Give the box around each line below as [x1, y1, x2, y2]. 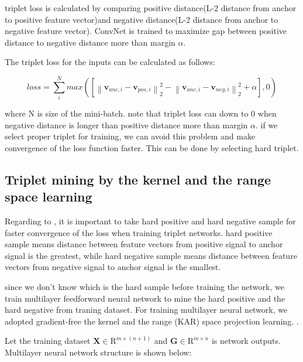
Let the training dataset [5, 334, 91, 347]
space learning [5, 187, 92, 206]
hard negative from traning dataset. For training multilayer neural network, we [5, 303, 288, 316]
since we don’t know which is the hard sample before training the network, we [5, 281, 284, 293]
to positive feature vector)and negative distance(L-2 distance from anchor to [5, 13, 278, 25]
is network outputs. [211, 334, 281, 347]
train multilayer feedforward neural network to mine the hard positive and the [5, 292, 285, 304]
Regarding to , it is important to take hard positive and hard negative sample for [5, 215, 296, 227]
